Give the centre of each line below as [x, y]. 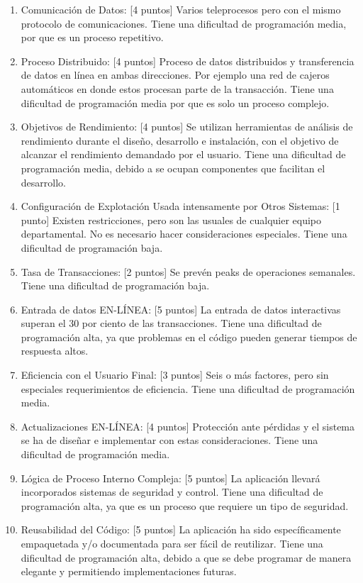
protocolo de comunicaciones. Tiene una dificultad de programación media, [184, 23]
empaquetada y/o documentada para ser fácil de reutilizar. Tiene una [172, 543]
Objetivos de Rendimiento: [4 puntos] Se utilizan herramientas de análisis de [187, 127]
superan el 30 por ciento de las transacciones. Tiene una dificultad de [171, 323]
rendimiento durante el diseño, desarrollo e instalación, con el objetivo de [180, 140]
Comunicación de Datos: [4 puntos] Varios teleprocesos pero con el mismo [181, 9]
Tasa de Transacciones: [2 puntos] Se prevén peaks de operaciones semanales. [188, 271]
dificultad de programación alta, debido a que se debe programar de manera [186, 557]
